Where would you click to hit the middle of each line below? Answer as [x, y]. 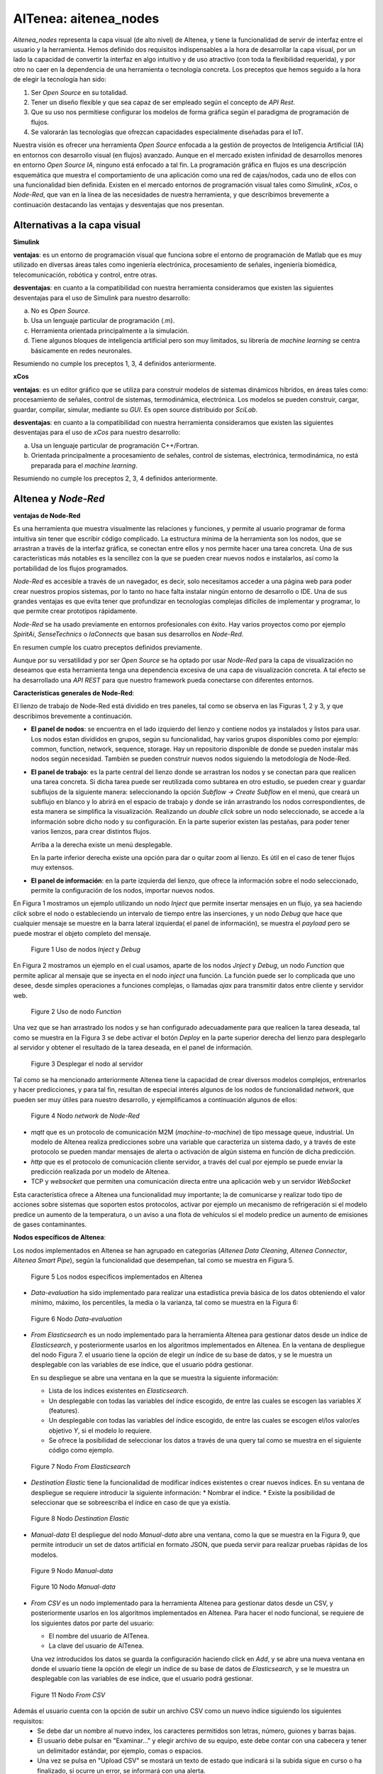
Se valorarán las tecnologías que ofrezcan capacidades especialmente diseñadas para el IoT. [167, 132]
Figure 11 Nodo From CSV [68, 1695]
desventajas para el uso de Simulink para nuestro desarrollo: [102, 297]
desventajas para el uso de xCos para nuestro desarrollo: [97, 432]
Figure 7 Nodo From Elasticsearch [81, 1466]
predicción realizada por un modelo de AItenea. [100, 1172]
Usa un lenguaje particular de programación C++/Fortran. [115, 445]
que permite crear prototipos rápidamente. [75, 611]
